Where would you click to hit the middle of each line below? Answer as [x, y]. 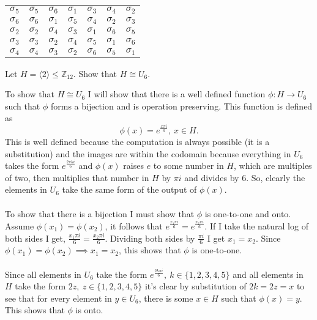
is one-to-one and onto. [248, 213]
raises [133, 166]
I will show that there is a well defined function [177, 94]
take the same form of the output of [129, 189]
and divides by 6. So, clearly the [245, 177]
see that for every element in [58, 298]
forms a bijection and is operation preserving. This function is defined [181, 106]
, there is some [166, 298]
